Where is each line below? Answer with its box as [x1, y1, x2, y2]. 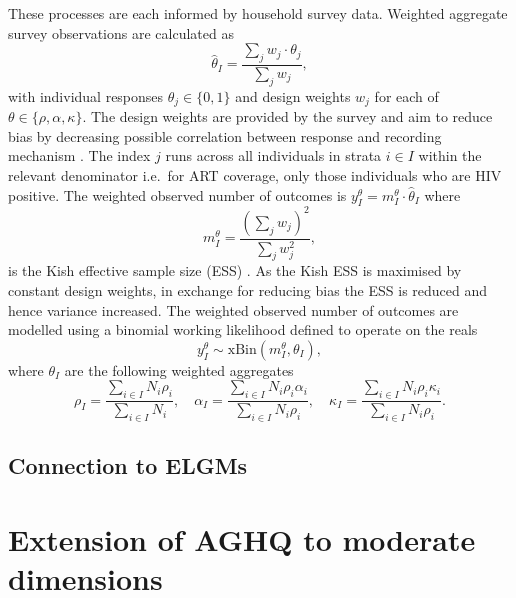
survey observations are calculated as [8, 22, 234, 43]
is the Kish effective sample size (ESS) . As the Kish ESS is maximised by [8, 260, 462, 281]
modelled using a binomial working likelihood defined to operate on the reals [8, 319, 478, 340]
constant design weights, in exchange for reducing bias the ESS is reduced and [8, 280, 488, 301]
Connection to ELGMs [8, 450, 248, 481]
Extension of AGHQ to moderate [8, 518, 476, 559]
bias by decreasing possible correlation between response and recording [8, 125, 442, 146]
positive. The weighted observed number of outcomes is [8, 184, 347, 205]
